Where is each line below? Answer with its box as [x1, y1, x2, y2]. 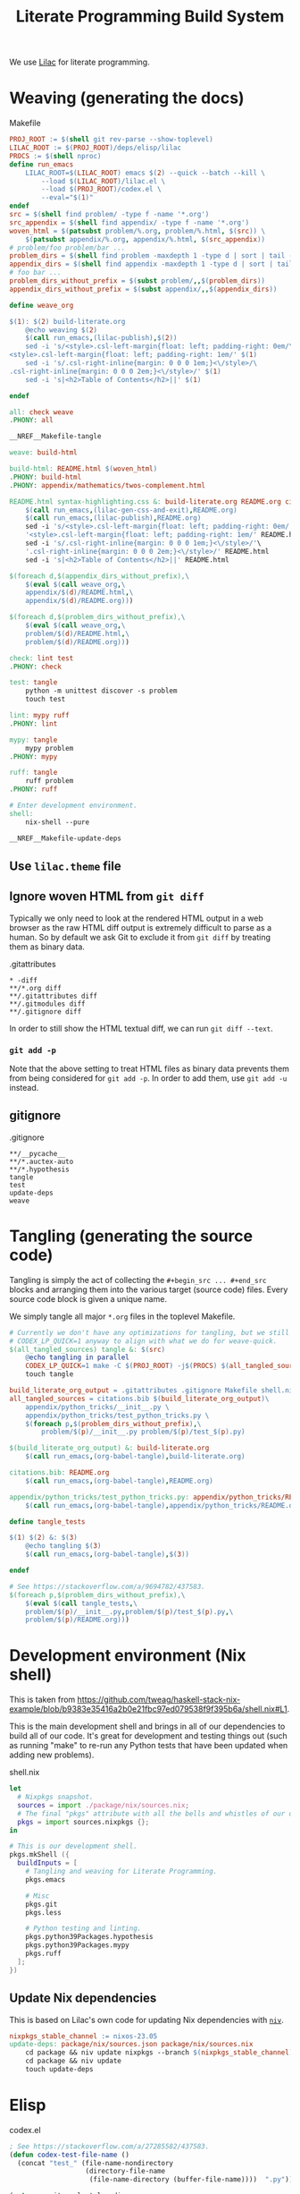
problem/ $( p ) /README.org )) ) [25, 1615, 129, 1625]
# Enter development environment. [9, 801, 138, 810]
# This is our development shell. [9, 1841, 138, 1851]
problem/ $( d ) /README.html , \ [25, 629, 129, 638]
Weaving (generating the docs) [9, 88, 245, 108]
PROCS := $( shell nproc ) [9, 151, 102, 160]
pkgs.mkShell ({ [9, 1850, 70, 1859]
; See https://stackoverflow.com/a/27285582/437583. [9, 2141, 210, 2151]
